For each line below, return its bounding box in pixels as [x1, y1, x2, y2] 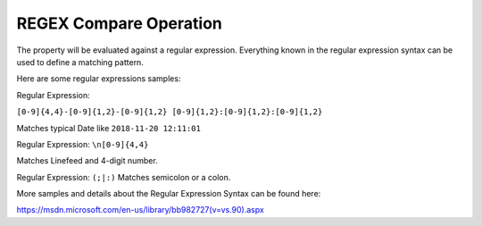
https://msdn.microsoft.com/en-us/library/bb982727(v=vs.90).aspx [16, 205, 265, 215]
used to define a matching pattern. [16, 56, 145, 67]
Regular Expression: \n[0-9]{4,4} [16, 138, 149, 149]
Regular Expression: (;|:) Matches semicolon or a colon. [16, 172, 231, 182]
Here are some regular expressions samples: [16, 73, 181, 84]
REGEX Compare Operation [16, 13, 222, 33]
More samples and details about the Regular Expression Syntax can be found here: [16, 188, 321, 199]
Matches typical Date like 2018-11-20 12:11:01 [16, 122, 201, 133]
